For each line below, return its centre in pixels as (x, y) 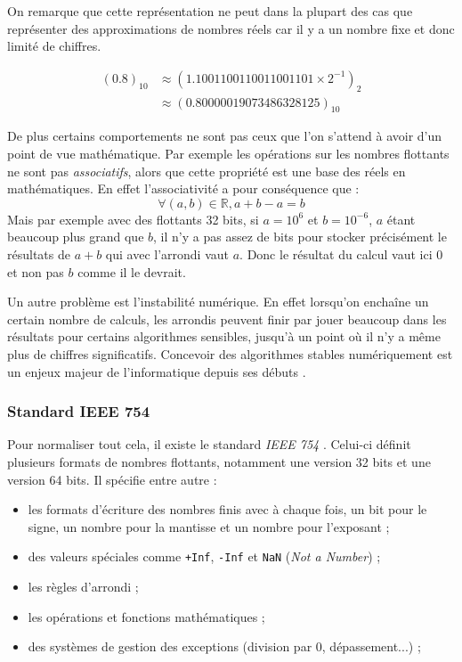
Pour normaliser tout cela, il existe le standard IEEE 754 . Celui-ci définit (209, 444)
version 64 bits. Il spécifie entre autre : (112, 479)
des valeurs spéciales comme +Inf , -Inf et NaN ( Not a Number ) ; (204, 556)
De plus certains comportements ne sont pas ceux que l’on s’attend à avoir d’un (225, 136)
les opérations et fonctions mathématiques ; (146, 616)
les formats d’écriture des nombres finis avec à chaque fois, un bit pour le (227, 509)
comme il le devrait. (132, 271)
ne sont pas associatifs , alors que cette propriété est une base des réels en (207, 171)
